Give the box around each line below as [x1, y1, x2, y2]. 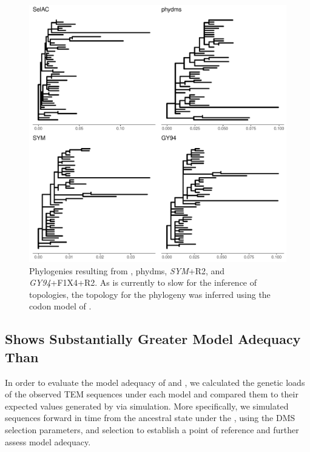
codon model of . [29, 300, 92, 312]
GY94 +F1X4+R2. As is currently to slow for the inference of [29, 276, 257, 289]
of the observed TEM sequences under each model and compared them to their [5, 388, 298, 400]
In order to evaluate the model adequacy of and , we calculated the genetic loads [5, 376, 305, 388]
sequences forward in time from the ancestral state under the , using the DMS [5, 411, 295, 424]
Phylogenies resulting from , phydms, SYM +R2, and [29, 264, 225, 277]
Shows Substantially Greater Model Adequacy [5, 329, 301, 348]
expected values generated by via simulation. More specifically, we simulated [5, 399, 289, 412]
